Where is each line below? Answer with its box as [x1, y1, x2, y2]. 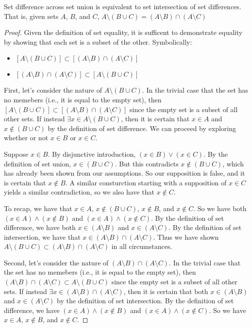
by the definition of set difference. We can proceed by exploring [48, 123, 236, 133]
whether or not [4, 132, 49, 143]
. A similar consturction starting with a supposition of [65, 177, 227, 187]
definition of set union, [4, 158, 71, 168]
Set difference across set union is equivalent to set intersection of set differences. [4, 1, 241, 11]
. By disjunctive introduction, [48, 148, 136, 159]
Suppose [4, 148, 29, 159]
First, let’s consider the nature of [4, 85, 102, 95]
